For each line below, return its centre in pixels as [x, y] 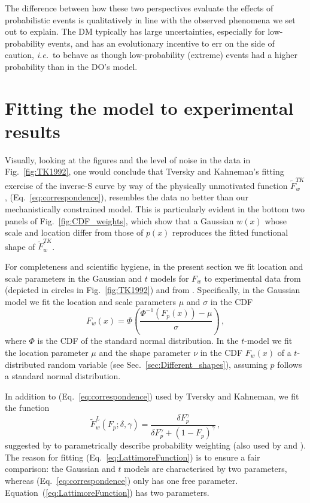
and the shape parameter [145, 352]
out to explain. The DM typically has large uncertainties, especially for [135, 31]
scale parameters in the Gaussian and [74, 278]
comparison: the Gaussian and [60, 469]
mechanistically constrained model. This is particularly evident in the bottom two [155, 208]
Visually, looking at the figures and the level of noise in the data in [128, 159]
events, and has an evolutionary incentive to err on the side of [161, 43]
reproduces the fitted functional [230, 232]
